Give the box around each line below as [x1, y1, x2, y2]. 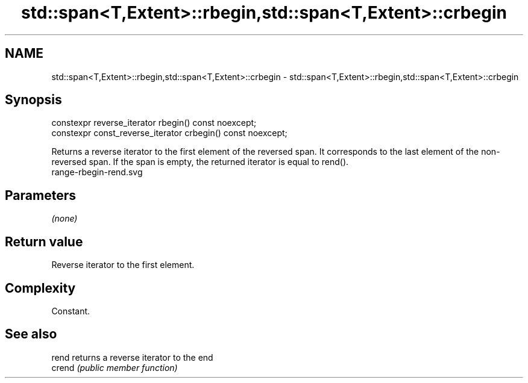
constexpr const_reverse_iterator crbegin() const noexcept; [51, 128, 288, 139]
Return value [5, 234, 83, 249]
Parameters [5, 187, 76, 203]
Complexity [5, 280, 76, 296]
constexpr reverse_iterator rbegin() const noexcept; [51, 117, 257, 128]
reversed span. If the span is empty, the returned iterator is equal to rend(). [51, 157, 349, 167]
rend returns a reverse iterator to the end [51, 352, 213, 363]
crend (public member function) [51, 362, 178, 373]
